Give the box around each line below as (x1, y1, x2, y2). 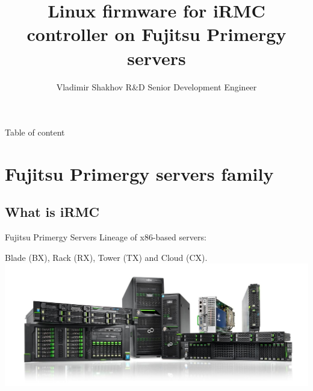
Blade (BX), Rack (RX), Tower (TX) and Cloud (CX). (5, 251, 208, 263)
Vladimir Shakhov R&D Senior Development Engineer (56, 80, 257, 93)
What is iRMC (5, 202, 100, 221)
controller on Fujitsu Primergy (26, 22, 287, 46)
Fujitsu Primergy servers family (5, 161, 274, 186)
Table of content (5, 126, 65, 139)
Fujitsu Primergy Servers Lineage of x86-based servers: (5, 231, 206, 243)
